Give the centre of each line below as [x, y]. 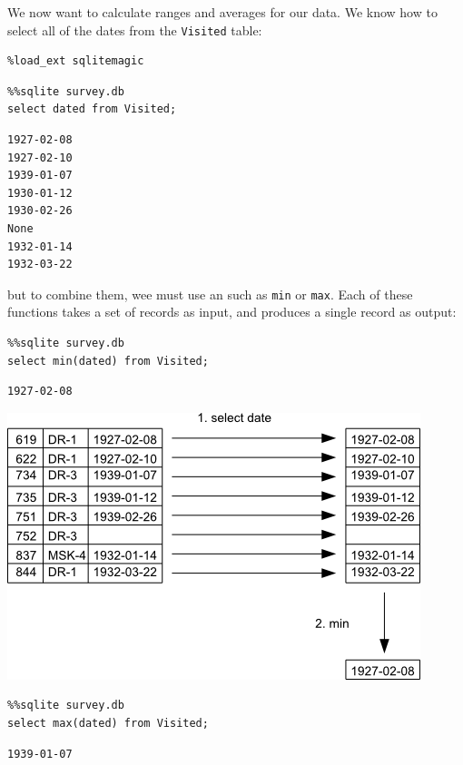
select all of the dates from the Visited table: [135, 29]
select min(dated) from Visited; [108, 361]
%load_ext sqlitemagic [76, 61]
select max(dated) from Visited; [108, 723]
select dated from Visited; [92, 109]
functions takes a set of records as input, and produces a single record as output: [232, 312]
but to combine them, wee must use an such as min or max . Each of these [210, 294]
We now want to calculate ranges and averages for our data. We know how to [222, 12]
